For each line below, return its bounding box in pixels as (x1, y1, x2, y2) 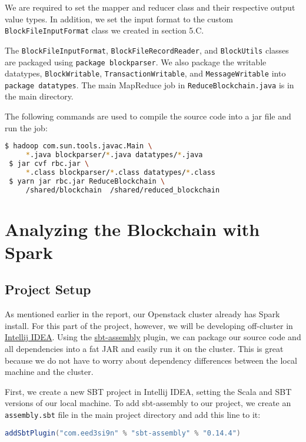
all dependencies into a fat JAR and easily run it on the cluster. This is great (5, 343, 284, 355)
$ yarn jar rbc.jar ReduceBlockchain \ (9, 177, 165, 185)
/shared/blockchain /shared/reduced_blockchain (25, 185, 220, 194)
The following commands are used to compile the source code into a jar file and (5, 110, 291, 122)
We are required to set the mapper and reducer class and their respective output (5, 1, 295, 13)
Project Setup (5, 280, 91, 298)
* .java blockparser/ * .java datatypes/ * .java (25, 151, 203, 159)
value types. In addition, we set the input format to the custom (5, 12, 233, 25)
